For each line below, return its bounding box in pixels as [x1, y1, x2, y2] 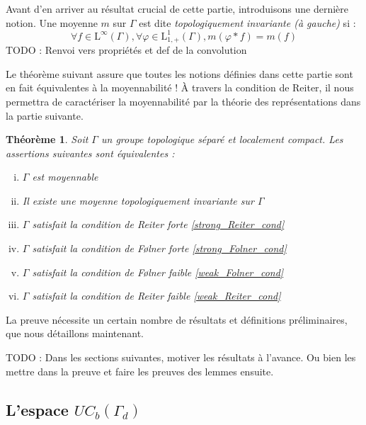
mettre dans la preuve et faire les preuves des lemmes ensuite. [6, 363, 274, 378]
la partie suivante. [6, 108, 84, 123]
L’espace [6, 398, 69, 420]
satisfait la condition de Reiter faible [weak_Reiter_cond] [32, 288, 281, 303]
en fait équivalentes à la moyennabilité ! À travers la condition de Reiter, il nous [6, 80, 354, 95]
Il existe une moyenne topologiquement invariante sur [22, 193, 254, 208]
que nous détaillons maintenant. [6, 326, 144, 341]
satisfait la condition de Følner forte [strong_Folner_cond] [32, 241, 287, 256]
